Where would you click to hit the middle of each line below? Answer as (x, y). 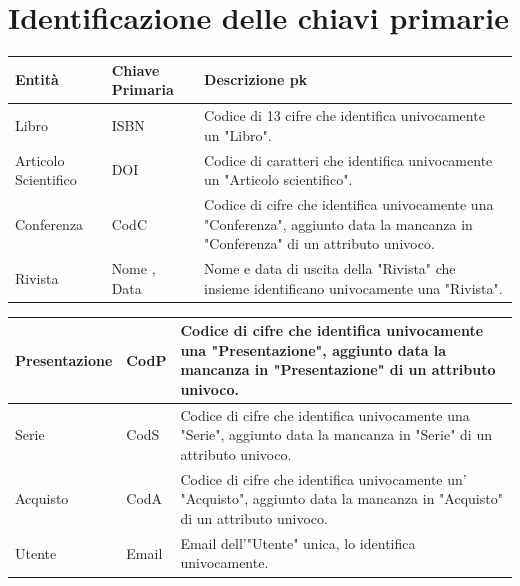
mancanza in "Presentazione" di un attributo (338, 369)
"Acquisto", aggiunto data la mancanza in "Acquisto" (341, 498)
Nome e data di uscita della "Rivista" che (330, 267)
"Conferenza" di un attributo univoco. (319, 243)
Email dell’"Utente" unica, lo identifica (298, 542)
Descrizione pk (256, 79)
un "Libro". (238, 134)
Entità (37, 79)
